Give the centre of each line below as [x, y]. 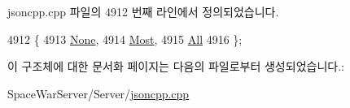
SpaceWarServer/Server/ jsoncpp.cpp [98, 93]
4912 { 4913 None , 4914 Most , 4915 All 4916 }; [125, 39]
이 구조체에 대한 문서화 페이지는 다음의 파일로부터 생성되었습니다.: [176, 66]
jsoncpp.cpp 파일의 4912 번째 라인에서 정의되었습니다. [143, 11]
